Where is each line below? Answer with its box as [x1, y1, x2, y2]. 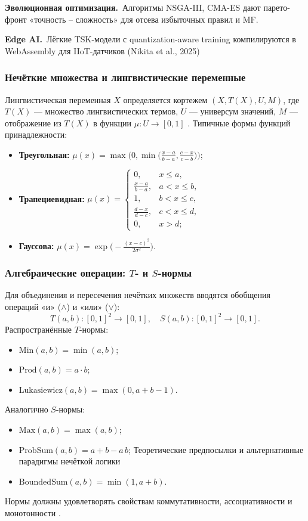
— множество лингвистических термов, [33, 105, 178, 117]
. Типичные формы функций [187, 116, 291, 129]
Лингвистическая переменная [5, 93, 111, 106]
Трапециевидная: [19, 192, 85, 204]
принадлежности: [5, 128, 67, 141]
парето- [263, 1, 290, 13]
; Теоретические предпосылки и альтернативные [128, 443, 304, 455]
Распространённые [5, 323, 72, 336]
